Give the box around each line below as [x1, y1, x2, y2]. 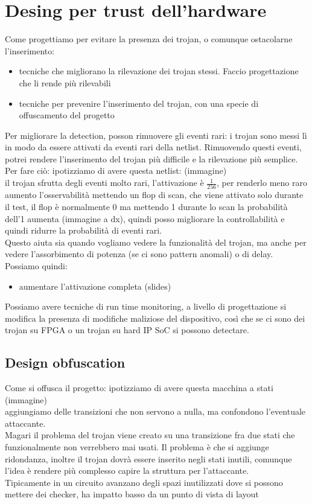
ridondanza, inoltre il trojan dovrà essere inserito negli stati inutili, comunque [5, 452, 292, 465]
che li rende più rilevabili [19, 76, 111, 89]
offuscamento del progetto [19, 109, 115, 121]
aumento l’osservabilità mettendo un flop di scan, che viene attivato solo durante [5, 188, 304, 201]
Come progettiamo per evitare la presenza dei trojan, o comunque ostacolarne [5, 33, 293, 45]
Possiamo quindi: [5, 259, 68, 272]
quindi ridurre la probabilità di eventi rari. [5, 224, 162, 237]
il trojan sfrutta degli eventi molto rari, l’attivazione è [5, 176, 204, 189]
